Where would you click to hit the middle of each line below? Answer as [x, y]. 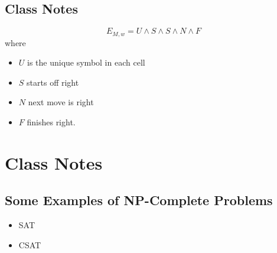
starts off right [53, 82]
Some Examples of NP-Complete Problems [139, 200]
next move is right [61, 102]
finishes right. [51, 122]
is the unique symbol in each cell [86, 62]
